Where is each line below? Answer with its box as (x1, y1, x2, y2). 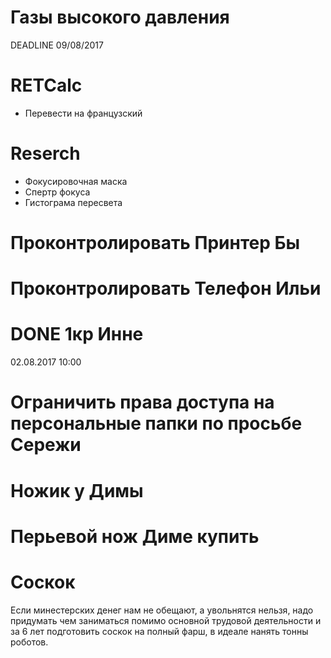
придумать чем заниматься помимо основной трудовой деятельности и (10, 614, 322, 626)
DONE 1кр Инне (10, 323, 144, 346)
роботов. (10, 636, 49, 648)
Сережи (10, 434, 82, 456)
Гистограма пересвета (24, 196, 123, 208)
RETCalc (10, 74, 83, 97)
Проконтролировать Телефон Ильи (10, 277, 322, 300)
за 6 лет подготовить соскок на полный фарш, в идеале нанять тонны (10, 625, 309, 637)
